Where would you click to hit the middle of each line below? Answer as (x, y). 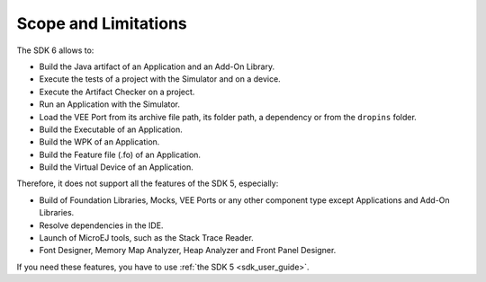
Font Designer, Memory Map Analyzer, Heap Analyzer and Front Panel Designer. (188, 251)
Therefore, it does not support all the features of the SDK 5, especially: (148, 183)
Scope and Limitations (102, 23)
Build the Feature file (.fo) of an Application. (120, 154)
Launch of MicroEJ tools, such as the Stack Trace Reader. (146, 238)
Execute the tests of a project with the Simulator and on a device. (160, 79)
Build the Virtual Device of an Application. (116, 167)
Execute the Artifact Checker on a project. (117, 92)
